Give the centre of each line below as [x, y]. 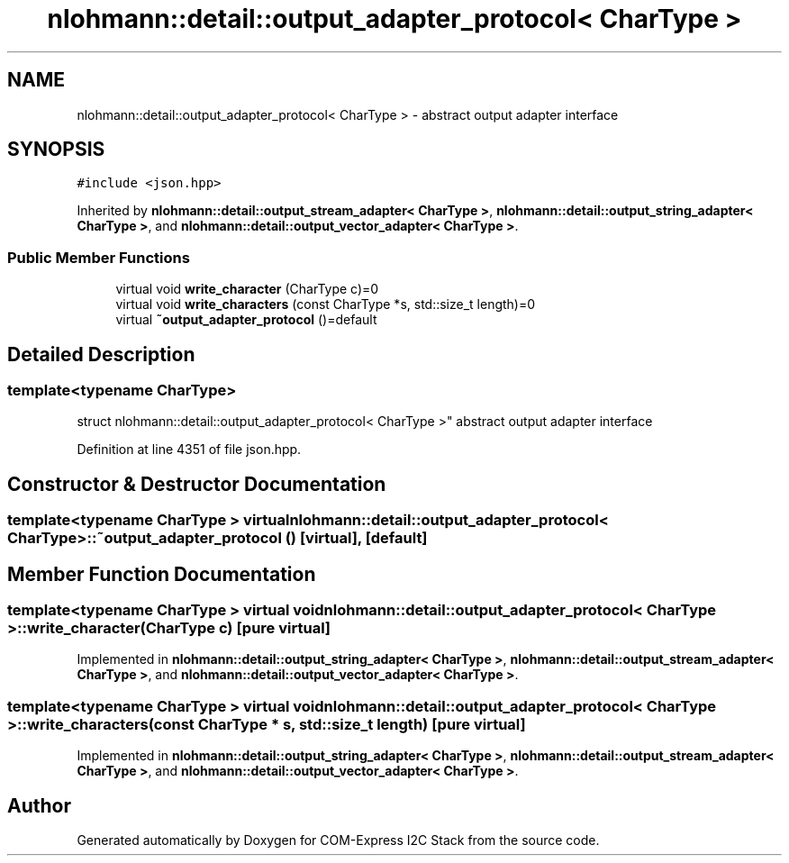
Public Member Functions [99, 257]
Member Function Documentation [162, 574]
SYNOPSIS [56, 150]
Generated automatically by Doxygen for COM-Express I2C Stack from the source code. [338, 840]
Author [39, 805]
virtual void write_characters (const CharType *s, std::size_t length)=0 [326, 304]
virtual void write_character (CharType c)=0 [247, 289]
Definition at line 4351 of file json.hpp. [189, 450]
